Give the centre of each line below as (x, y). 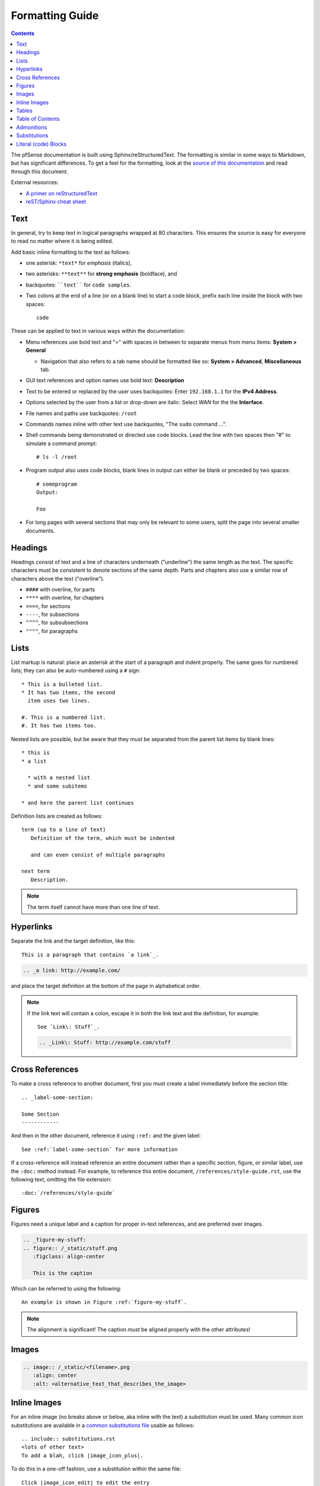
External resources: (35, 182)
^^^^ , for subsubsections (57, 623)
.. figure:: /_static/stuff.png (71, 1248)
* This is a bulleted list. (62, 684)
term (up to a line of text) (64, 830)
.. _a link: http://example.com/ (72, 970)
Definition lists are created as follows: (57, 816)
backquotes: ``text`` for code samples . (79, 285)
